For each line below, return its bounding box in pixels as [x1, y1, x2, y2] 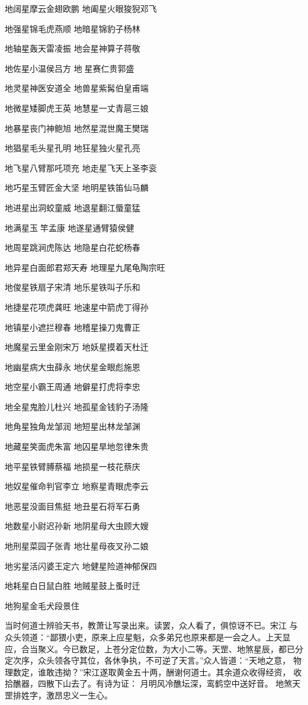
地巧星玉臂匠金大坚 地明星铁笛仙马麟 [5, 181, 149, 194]
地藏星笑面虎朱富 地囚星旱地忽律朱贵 [5, 440, 149, 453]
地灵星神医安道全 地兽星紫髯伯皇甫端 [5, 82, 149, 94]
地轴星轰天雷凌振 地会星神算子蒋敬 [5, 42, 140, 55]
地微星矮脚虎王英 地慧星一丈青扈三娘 [5, 101, 149, 114]
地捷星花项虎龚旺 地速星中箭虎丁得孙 [5, 300, 149, 313]
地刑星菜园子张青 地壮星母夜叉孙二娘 [5, 540, 149, 552]
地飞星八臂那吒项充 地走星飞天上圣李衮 [5, 161, 157, 174]
